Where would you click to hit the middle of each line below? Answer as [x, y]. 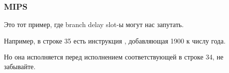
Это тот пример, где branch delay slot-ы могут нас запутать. [94, 24]
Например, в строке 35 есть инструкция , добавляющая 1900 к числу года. [115, 40]
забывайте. [20, 66]
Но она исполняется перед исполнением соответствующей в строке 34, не [114, 57]
